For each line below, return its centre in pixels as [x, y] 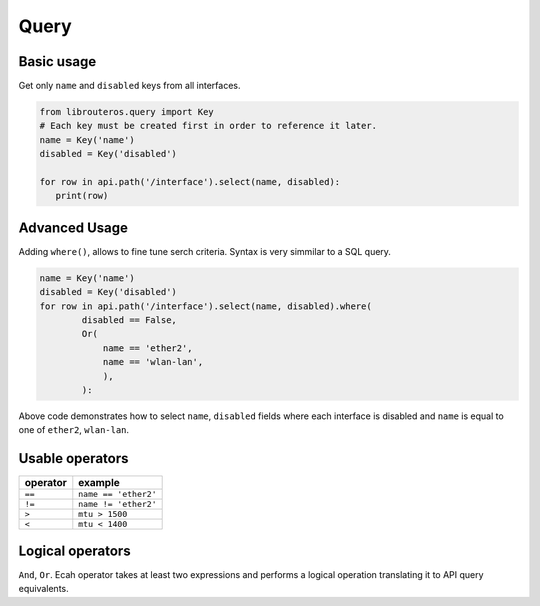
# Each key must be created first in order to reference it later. [208, 126]
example [99, 483]
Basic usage [57, 61]
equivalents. [43, 589]
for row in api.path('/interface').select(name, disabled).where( [205, 306]
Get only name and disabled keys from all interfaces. [129, 86]
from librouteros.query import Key [126, 112]
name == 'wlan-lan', [153, 362]
